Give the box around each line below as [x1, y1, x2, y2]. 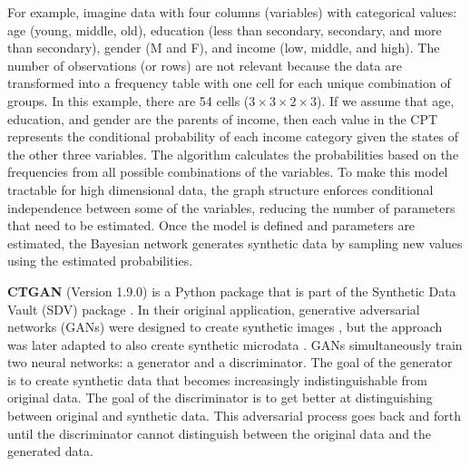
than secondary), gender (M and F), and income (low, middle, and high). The [7, 38, 440, 57]
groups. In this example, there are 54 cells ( [7, 91, 250, 110]
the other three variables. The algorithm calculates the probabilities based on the [7, 144, 459, 163]
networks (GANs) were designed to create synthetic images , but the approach [7, 317, 443, 336]
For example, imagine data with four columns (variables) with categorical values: [7, 3, 457, 21]
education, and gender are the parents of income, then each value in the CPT [7, 109, 438, 128]
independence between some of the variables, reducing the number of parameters [7, 198, 455, 217]
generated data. [7, 442, 93, 461]
